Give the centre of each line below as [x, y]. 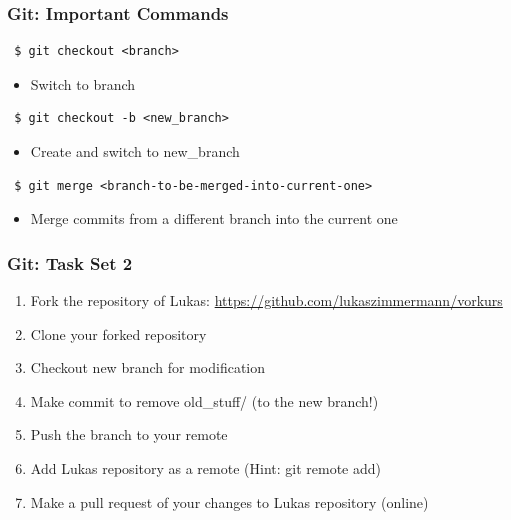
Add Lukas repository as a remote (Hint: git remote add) [205, 467]
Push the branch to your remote [129, 434]
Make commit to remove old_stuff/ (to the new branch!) [204, 400]
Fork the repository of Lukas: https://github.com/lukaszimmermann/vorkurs [266, 300]
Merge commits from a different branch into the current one [214, 218]
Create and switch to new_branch [135, 151]
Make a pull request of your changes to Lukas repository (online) [229, 501]
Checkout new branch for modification [148, 367]
